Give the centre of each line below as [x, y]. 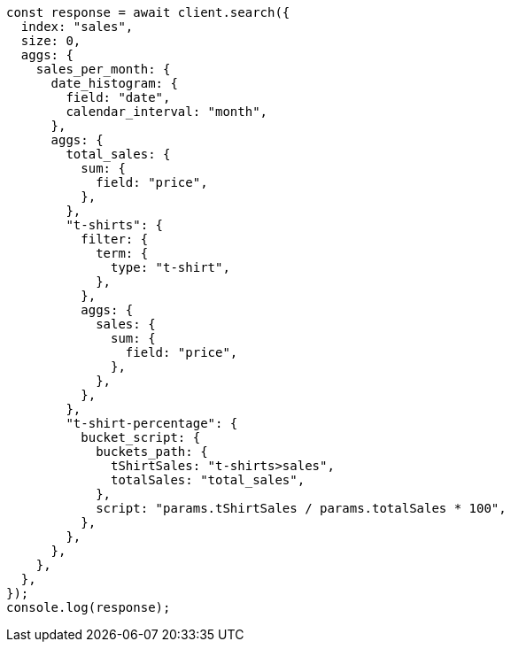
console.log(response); [89, 607]
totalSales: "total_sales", [208, 480]
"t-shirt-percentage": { [152, 423]
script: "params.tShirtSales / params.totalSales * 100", [301, 508]
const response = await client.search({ [148, 12]
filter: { [115, 239]
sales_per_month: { [103, 69]
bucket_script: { [141, 437]
